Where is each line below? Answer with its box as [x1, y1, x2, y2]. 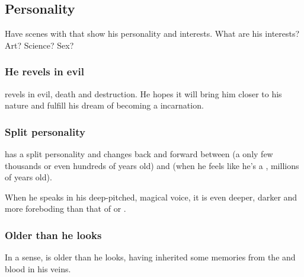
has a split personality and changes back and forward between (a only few [5, 148, 273, 160]
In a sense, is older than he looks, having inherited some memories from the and [5, 251, 296, 263]
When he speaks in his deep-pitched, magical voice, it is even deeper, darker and [5, 190, 297, 203]
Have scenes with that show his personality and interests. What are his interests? [5, 27, 300, 40]
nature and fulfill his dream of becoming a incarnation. [5, 99, 204, 112]
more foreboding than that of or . [5, 202, 126, 215]
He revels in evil [5, 64, 84, 79]
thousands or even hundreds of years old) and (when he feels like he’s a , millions [5, 159, 299, 171]
